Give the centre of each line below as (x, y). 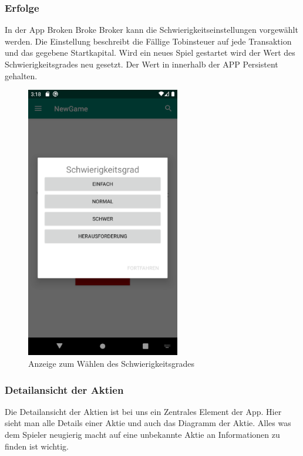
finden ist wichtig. (37, 446)
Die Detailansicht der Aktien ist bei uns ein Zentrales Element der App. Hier (143, 411)
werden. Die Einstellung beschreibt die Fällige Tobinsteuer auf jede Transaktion (148, 41)
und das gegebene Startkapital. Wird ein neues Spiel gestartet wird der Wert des (150, 53)
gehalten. (21, 75)
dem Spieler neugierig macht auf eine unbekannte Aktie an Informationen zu (142, 435)
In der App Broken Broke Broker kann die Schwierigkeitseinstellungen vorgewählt (151, 30)
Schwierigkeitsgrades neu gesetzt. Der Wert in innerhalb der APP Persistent (142, 64)
